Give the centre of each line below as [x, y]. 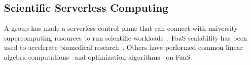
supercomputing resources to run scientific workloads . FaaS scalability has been [125, 37]
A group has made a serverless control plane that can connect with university [121, 28]
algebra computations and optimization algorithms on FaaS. [98, 56]
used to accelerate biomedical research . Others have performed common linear [124, 47]
